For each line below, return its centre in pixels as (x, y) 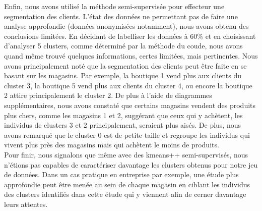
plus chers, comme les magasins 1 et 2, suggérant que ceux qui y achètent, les (123, 115)
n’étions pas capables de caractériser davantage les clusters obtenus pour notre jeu (131, 164)
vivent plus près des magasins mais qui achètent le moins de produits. (112, 145)
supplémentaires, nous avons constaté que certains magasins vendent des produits (130, 105)
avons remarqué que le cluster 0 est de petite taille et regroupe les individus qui (127, 135)
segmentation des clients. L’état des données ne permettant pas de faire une (121, 16)
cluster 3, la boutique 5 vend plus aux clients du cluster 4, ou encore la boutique (128, 85)
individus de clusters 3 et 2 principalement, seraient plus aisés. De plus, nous (122, 125)
